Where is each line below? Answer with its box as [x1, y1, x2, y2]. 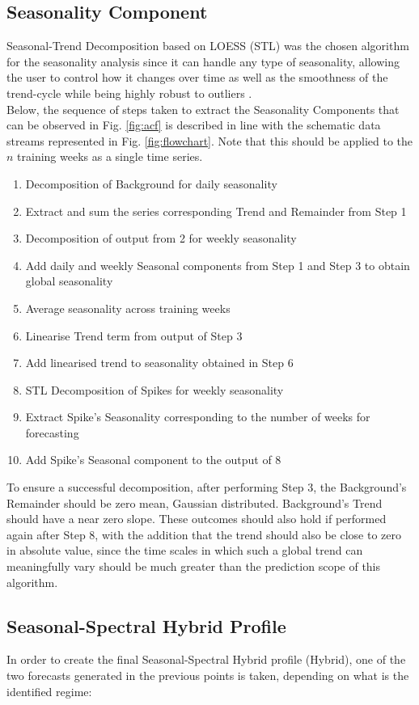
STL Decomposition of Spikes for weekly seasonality [25, 381, 284, 398]
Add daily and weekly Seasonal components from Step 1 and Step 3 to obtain [25, 256, 410, 273]
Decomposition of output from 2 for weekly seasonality [25, 230, 297, 247]
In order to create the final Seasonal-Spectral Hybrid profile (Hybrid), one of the [6, 651, 406, 668]
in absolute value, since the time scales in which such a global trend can [6, 542, 363, 559]
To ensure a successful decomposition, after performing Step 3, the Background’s [6, 479, 407, 496]
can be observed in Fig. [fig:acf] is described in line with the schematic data [6, 116, 381, 133]
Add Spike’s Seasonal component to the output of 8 [25, 451, 281, 468]
